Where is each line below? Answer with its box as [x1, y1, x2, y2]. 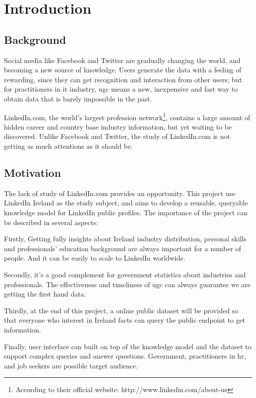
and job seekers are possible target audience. [4, 360, 138, 370]
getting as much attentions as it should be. [4, 140, 133, 151]
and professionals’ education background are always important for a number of [4, 243, 241, 253]
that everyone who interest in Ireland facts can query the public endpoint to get [4, 315, 245, 325]
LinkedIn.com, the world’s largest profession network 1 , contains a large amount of [4, 110, 251, 122]
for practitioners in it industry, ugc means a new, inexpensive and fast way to [4, 84, 238, 94]
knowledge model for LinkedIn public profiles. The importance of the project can [4, 207, 248, 217]
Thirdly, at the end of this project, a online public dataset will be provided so [4, 305, 238, 315]
